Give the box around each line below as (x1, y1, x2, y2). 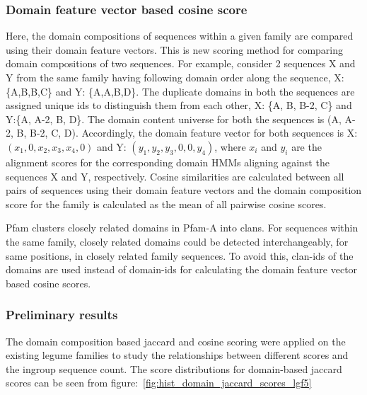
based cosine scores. (6, 275, 91, 290)
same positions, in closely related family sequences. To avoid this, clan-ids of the (6, 248, 354, 263)
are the (291, 139, 322, 154)
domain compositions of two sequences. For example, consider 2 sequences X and (6, 56, 356, 71)
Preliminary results (6, 306, 118, 324)
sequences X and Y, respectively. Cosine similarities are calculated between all (6, 168, 344, 183)
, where (214, 139, 246, 154)
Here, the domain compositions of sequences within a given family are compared (6, 28, 354, 43)
